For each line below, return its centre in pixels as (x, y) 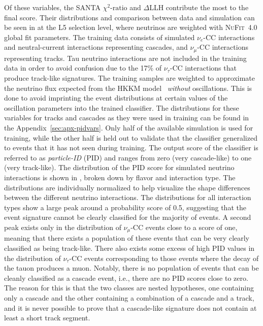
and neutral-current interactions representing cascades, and (96, 47)
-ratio (119, 8)
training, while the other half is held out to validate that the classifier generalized (131, 137)
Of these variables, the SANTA (52, 7)
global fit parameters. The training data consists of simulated (100, 37)
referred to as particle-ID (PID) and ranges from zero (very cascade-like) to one (128, 157)
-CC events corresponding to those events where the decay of (164, 258)
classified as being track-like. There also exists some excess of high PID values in (129, 248)
